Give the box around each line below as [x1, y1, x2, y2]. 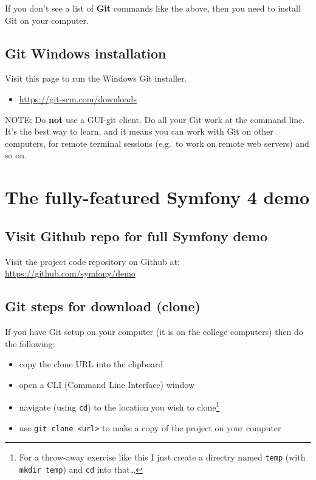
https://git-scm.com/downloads [19, 92, 137, 105]
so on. [5, 149, 27, 161]
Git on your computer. [5, 13, 89, 26]
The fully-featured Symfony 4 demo [5, 185, 310, 210]
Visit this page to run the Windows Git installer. [5, 72, 187, 85]
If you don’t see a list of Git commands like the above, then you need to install [5, 2, 301, 14]
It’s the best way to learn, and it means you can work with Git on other [5, 125, 273, 138]
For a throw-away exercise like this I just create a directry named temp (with [19, 451, 306, 464]
